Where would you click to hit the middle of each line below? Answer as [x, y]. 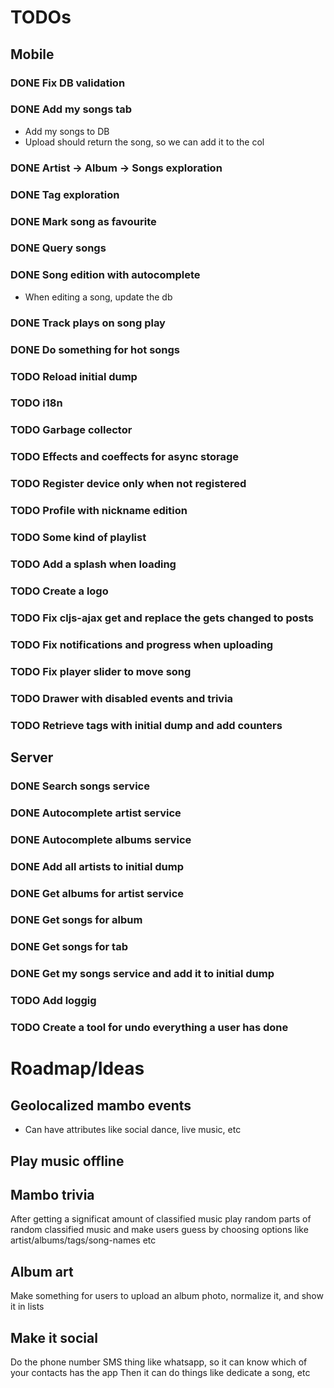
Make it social [54, 1337]
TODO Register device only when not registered [128, 484]
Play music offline [67, 1161]
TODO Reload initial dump [74, 376]
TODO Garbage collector [71, 430]
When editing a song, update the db [98, 297]
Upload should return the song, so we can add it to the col [144, 142]
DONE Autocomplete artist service [96, 813]
